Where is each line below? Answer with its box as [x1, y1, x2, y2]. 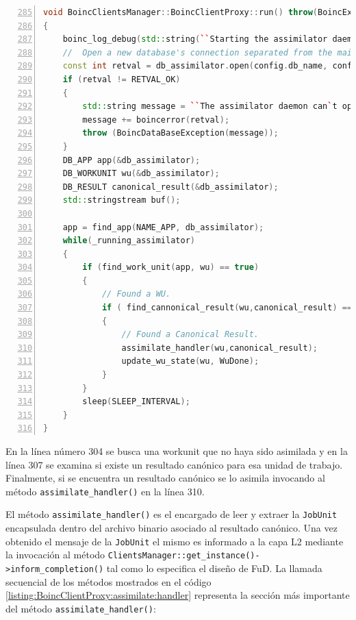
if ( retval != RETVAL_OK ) [62, 74, 181, 84]
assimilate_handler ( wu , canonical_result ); [121, 343, 318, 353]
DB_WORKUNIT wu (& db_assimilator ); [62, 169, 220, 179]
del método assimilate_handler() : [5, 601, 156, 615]
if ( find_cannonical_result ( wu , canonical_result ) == [101, 303, 353, 313]
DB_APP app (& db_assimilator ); [62, 155, 201, 165]
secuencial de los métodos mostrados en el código [5, 574, 212, 588]
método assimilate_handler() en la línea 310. [5, 484, 205, 498]
